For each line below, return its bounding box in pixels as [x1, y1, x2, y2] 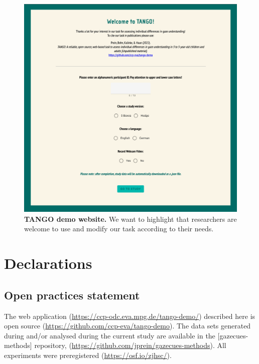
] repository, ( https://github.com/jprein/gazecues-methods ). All [30, 340, 226, 350]
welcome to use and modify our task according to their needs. [24, 223, 214, 234]
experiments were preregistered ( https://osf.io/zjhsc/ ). [4, 350, 172, 360]
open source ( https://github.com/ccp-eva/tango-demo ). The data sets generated [4, 320, 251, 331]
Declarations [4, 253, 92, 273]
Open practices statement [4, 287, 140, 302]
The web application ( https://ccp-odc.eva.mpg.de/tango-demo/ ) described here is [4, 310, 255, 321]
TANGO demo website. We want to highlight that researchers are [24, 213, 237, 224]
